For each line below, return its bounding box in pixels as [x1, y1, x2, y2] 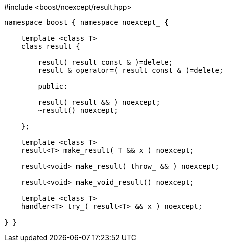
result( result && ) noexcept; [38, 98, 160, 106]
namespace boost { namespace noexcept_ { [4, 18, 169, 26]
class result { [21, 42, 80, 50]
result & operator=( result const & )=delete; [38, 66, 224, 74]
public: [38, 82, 68, 90]
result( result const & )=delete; [38, 58, 173, 66]
